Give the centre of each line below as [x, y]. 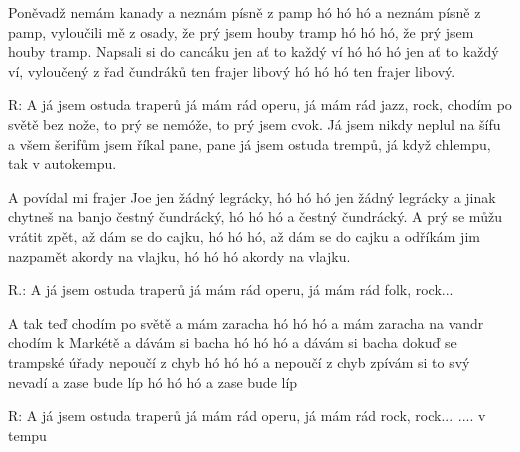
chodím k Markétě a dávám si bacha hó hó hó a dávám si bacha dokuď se [232, 342]
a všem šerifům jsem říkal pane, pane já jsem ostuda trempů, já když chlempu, [249, 143]
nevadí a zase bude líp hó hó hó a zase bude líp [153, 381]
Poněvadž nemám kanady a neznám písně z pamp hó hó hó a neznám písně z [244, 12]
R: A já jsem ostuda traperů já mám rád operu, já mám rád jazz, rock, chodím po [260, 104]
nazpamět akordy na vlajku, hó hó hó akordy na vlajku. [179, 255]
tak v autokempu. [62, 163]
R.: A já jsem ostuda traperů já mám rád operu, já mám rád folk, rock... [231, 289]
